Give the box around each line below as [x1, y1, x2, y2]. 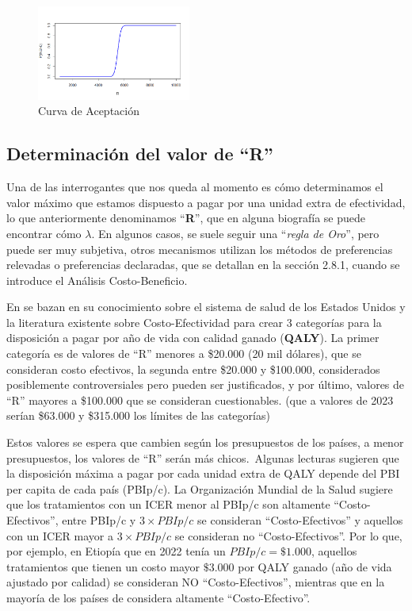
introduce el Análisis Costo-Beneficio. [6, 271, 188, 288]
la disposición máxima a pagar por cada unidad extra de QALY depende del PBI [6, 465, 400, 482]
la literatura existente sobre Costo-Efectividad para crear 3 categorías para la [6, 313, 382, 330]
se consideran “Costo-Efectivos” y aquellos [197, 512, 403, 528]
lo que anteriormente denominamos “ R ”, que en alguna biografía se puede [6, 209, 365, 226]
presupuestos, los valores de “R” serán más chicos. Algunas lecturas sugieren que [6, 449, 399, 466]
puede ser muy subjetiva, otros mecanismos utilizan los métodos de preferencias [6, 240, 393, 257]
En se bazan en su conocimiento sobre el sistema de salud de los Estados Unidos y [6, 298, 406, 315]
